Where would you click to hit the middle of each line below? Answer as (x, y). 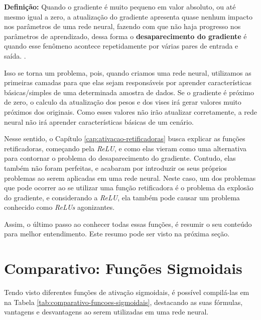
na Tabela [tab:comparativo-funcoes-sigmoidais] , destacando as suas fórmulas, (123, 302)
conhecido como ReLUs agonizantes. (59, 207)
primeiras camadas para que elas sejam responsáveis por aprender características (128, 82)
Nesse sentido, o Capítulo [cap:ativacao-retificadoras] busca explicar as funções (125, 138)
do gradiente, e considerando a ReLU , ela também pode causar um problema (122, 197)
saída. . (15, 55)
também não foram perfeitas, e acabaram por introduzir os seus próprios (116, 168)
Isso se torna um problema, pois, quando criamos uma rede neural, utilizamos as (128, 72)
